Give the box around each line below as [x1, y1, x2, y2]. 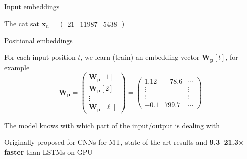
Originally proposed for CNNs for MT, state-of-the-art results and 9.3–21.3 [4, 137, 238, 147]
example [4, 62, 30, 72]
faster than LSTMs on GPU [4, 146, 93, 157]
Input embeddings [4, 1, 60, 11]
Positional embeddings [4, 35, 73, 45]
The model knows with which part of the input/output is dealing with [4, 120, 220, 130]
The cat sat [4, 18, 40, 28]
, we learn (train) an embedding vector [80, 52, 200, 62]
